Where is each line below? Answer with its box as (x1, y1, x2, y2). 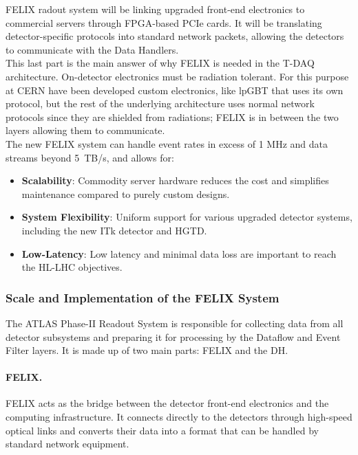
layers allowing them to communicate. (6, 123, 165, 137)
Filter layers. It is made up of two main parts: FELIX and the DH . (6, 343, 288, 357)
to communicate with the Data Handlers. (6, 42, 179, 56)
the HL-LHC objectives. (21, 260, 123, 274)
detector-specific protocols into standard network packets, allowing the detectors (6, 29, 344, 43)
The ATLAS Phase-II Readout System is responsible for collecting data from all (6, 315, 344, 330)
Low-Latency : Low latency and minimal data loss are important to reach (21, 246, 337, 260)
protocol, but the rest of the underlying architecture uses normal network (6, 96, 315, 111)
